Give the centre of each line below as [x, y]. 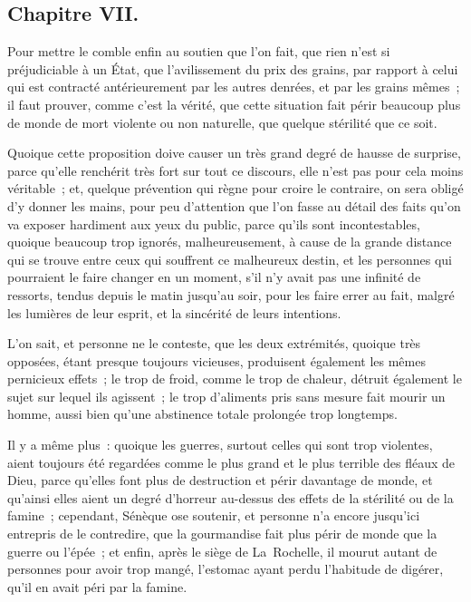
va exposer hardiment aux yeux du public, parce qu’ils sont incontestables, [214, 223]
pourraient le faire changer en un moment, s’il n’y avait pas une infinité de [214, 277]
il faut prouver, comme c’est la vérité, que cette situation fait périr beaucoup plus [234, 104]
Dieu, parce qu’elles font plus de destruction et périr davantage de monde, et [220, 480]
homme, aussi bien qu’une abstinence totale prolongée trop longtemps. [202, 414]
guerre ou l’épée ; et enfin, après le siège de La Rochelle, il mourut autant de [222, 551]
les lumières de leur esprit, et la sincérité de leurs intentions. [174, 312]
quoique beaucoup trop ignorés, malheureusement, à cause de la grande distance [230, 242]
